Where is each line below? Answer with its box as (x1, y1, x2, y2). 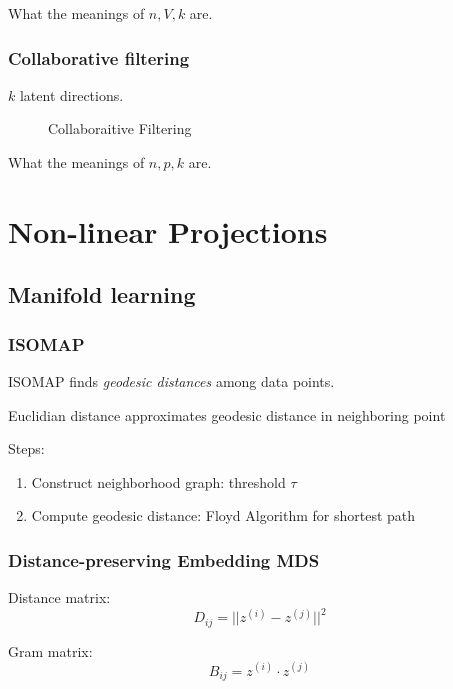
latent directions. (19, 84, 124, 105)
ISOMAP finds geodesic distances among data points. (8, 370, 335, 391)
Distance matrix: (8, 587, 111, 608)
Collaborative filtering (8, 45, 190, 70)
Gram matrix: (8, 640, 93, 661)
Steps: (8, 438, 45, 459)
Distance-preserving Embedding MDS (8, 547, 320, 572)
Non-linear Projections (8, 210, 328, 251)
